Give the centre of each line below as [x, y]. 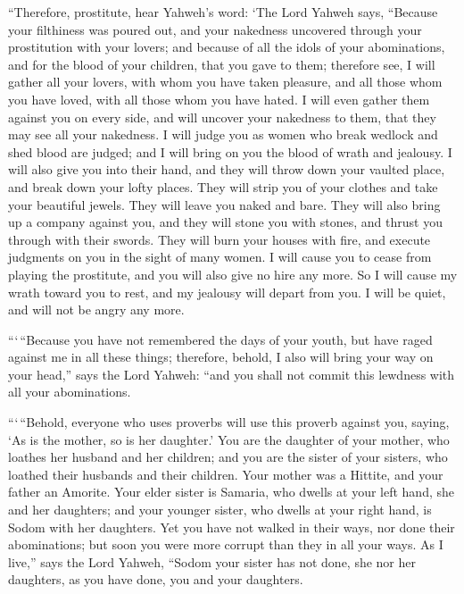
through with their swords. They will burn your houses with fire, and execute [220, 239]
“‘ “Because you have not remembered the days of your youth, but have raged [220, 339]
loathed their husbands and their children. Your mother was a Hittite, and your [226, 474]
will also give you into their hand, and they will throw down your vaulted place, [227, 169]
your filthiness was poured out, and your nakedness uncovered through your [215, 29]
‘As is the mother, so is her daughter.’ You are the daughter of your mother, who [229, 439]
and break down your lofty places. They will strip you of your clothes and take [223, 186]
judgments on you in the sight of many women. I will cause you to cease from [220, 257]
